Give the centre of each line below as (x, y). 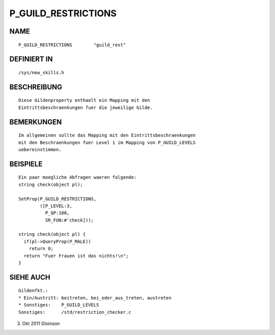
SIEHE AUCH (30, 277)
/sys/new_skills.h (42, 72)
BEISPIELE (26, 164)
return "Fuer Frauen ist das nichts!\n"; (76, 256)
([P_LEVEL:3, (56, 206)
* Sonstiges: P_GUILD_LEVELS (59, 305)
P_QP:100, (57, 213)
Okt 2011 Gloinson (41, 324)
